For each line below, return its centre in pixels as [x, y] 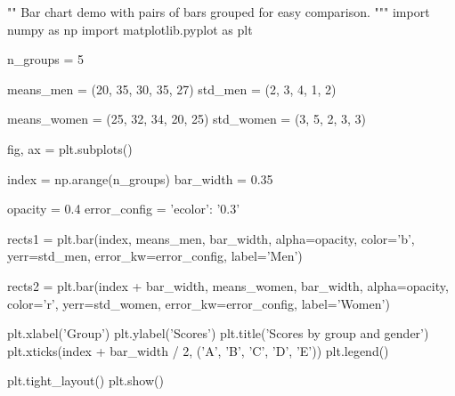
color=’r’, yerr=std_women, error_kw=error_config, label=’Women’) [199, 303]
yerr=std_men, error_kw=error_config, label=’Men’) [155, 256]
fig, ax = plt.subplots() [70, 148]
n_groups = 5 [46, 59]
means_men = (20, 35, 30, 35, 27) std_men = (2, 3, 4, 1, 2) [172, 89]
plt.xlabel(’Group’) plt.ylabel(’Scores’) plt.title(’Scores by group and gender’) [218, 333]
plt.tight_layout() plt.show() [85, 380]
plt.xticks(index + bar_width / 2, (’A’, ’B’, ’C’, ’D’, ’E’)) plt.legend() [198, 350]
